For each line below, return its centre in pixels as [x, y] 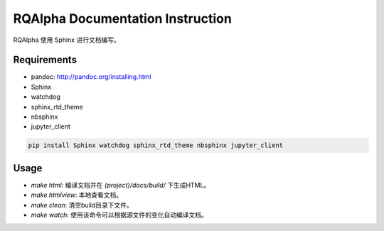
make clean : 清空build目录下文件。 [82, 205]
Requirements [45, 60]
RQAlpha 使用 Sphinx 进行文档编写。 [66, 40]
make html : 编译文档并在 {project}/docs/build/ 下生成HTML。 [121, 185]
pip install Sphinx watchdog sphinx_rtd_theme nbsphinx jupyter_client [156, 145]
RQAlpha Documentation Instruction [123, 18]
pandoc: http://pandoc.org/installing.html [91, 77]
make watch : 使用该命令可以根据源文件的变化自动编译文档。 [119, 215]
